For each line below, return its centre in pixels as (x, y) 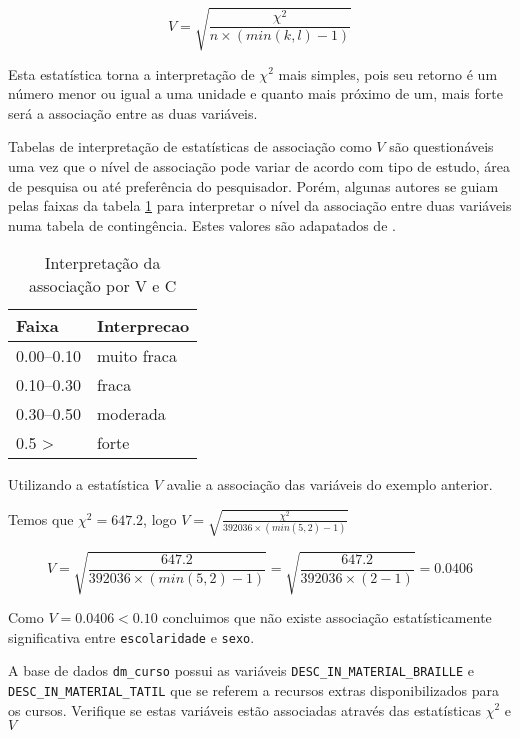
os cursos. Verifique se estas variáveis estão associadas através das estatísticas (244, 709)
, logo (160, 518)
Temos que (41, 518)
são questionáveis (441, 146)
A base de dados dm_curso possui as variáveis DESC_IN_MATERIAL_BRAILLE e (241, 670)
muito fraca (136, 356)
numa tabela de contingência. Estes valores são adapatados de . (202, 224)
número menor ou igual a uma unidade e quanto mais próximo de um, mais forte (255, 93)
